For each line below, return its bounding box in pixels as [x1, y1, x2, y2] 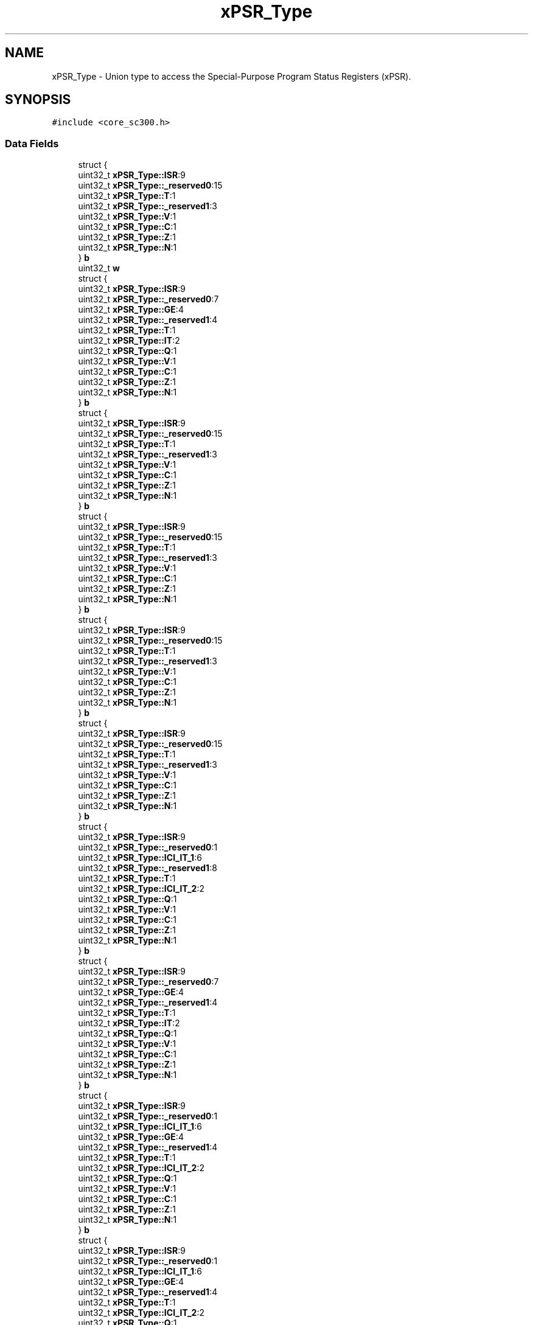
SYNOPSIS [5, 92, 71, 108]
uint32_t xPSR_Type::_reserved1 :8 [78, 863, 217, 874]
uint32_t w [78, 263, 120, 274]
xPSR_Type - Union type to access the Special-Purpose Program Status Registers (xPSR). [52, 71, 411, 82]
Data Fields [5, 137, 59, 150]
